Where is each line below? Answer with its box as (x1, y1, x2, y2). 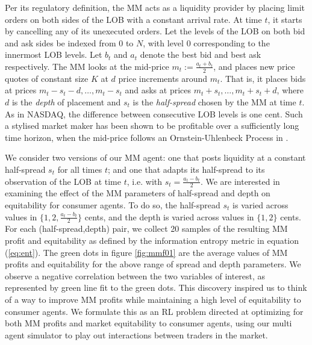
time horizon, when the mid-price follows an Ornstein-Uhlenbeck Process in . (5, 131, 289, 143)
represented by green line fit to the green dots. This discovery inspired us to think (5, 281, 307, 294)
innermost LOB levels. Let (5, 48, 102, 61)
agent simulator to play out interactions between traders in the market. (5, 328, 268, 341)
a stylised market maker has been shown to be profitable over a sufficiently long (5, 119, 299, 132)
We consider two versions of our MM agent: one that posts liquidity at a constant (5, 151, 306, 164)
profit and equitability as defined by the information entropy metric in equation (5, 234, 299, 246)
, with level (143, 36, 184, 49)
